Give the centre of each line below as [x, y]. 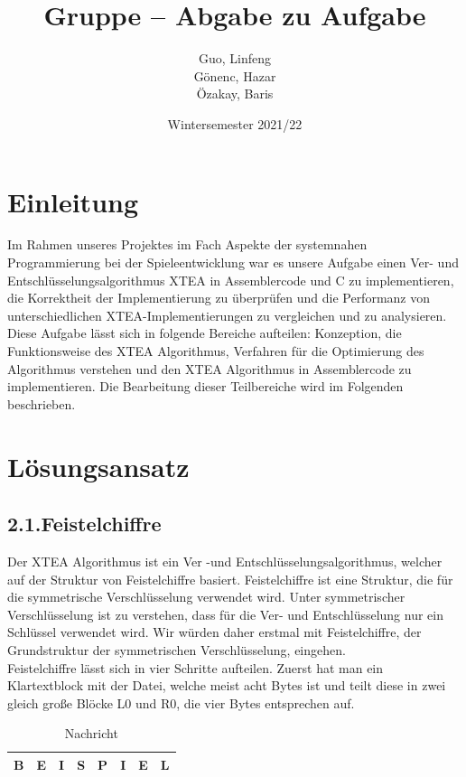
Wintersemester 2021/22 [235, 123]
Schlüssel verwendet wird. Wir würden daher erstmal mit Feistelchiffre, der [214, 632]
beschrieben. [42, 403]
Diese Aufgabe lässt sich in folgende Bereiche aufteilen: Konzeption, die [205, 333]
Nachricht [91, 733]
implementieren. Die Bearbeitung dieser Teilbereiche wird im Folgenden [205, 386]
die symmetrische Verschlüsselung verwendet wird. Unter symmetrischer [206, 597]
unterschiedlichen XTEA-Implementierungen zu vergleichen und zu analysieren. [227, 315]
